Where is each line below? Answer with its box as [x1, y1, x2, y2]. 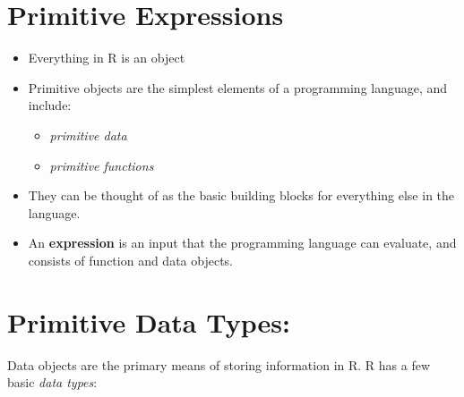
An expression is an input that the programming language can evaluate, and [28, 233, 457, 252]
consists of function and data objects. [28, 250, 234, 269]
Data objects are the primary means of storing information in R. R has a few [7, 355, 431, 374]
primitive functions [49, 156, 154, 174]
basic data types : [7, 373, 98, 392]
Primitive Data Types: [7, 303, 290, 340]
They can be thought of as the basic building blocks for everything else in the [28, 186, 455, 205]
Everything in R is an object [28, 48, 185, 67]
